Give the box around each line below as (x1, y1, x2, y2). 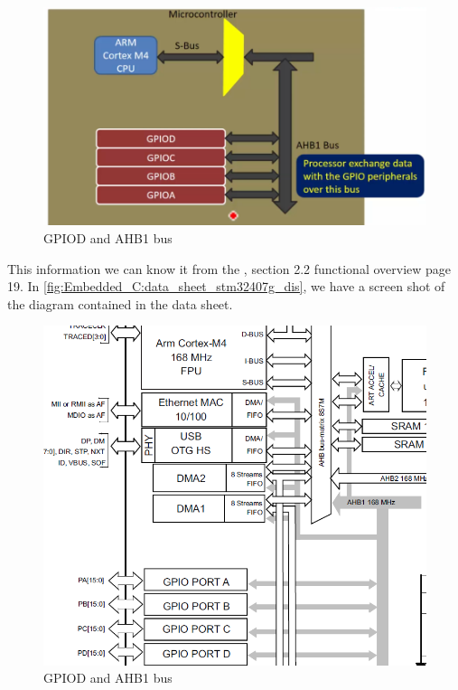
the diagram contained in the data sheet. (7, 294, 233, 313)
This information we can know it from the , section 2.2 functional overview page (7, 259, 452, 278)
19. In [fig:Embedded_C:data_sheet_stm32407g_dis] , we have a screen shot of (7, 277, 445, 296)
